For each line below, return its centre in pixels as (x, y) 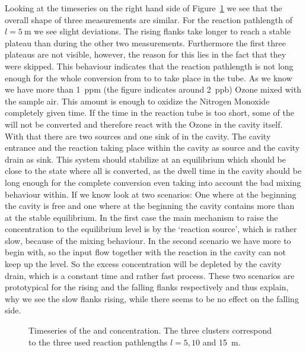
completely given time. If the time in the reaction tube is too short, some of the (149, 112)
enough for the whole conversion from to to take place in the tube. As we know (149, 77)
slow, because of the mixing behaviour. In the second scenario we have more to (148, 240)
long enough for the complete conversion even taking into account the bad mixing (153, 182)
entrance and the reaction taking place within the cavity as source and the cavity (152, 148)
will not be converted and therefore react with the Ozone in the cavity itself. (144, 124)
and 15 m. (221, 342)
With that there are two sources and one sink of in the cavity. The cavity (138, 136)
